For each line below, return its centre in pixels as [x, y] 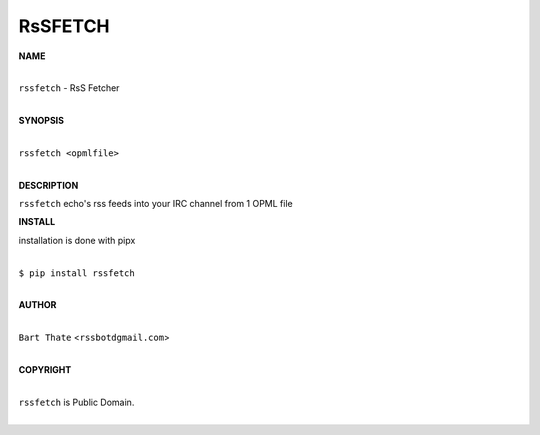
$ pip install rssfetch [76, 273]
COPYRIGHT [45, 369]
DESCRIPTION [48, 185]
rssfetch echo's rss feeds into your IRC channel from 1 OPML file [156, 204]
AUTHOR [37, 305]
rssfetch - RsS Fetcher [69, 88]
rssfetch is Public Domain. [76, 402]
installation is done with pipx [77, 240]
